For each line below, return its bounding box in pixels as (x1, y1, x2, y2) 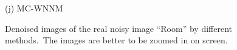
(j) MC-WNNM (5, 2, 63, 14)
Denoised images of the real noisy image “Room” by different (5, 22, 232, 34)
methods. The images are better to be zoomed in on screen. (5, 34, 228, 46)
